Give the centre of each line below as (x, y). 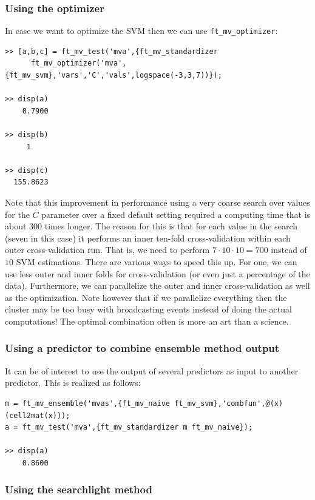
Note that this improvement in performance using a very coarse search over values (157, 202)
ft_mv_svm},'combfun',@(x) (229, 403)
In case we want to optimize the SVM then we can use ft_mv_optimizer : (141, 31)
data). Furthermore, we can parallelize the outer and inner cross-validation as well (157, 285)
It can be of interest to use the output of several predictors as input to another (152, 370)
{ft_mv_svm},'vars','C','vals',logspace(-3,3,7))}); (113, 76)
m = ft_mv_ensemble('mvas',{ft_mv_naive (88, 403)
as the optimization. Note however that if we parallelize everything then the (146, 297)
